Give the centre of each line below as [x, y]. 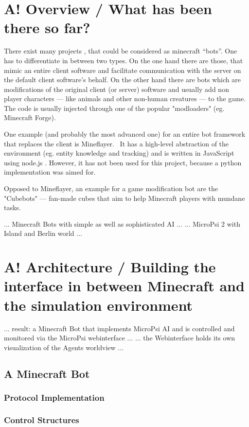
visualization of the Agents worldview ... [64, 347]
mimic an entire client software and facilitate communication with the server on [123, 70]
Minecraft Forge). [30, 117]
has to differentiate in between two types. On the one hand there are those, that [124, 60]
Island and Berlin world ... [43, 233]
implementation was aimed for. [50, 172]
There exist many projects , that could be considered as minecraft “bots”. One [121, 51]
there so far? [47, 27]
